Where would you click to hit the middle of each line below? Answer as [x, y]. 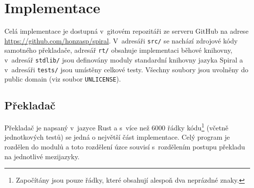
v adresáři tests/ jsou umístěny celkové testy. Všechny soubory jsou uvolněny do [127, 69]
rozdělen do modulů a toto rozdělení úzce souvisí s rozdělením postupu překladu [125, 147]
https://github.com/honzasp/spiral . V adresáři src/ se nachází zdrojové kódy [121, 40]
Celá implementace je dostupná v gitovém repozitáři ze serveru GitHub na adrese [127, 31]
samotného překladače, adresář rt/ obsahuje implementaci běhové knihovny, [118, 50]
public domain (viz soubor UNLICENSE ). [63, 79]
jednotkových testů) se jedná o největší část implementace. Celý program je [117, 137]
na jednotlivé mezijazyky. [42, 156]
